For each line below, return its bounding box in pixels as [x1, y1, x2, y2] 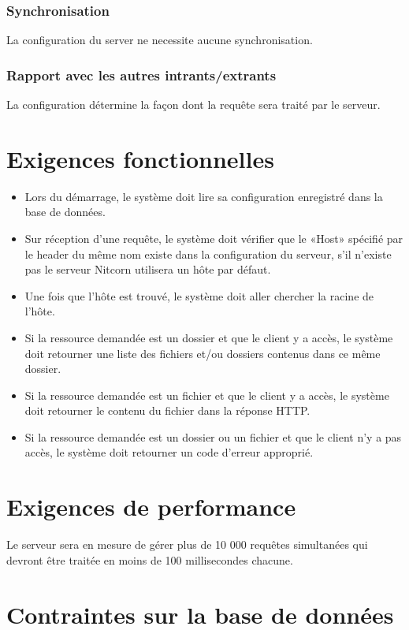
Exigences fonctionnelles [6, 142, 274, 174]
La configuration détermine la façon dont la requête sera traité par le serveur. [6, 96, 381, 113]
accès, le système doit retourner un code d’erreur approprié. [24, 444, 314, 460]
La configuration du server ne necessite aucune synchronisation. [6, 32, 313, 48]
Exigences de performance [6, 490, 296, 523]
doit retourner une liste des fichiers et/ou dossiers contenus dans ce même [24, 345, 381, 361]
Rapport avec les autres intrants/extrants [6, 65, 277, 84]
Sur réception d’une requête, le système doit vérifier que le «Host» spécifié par [24, 229, 403, 246]
